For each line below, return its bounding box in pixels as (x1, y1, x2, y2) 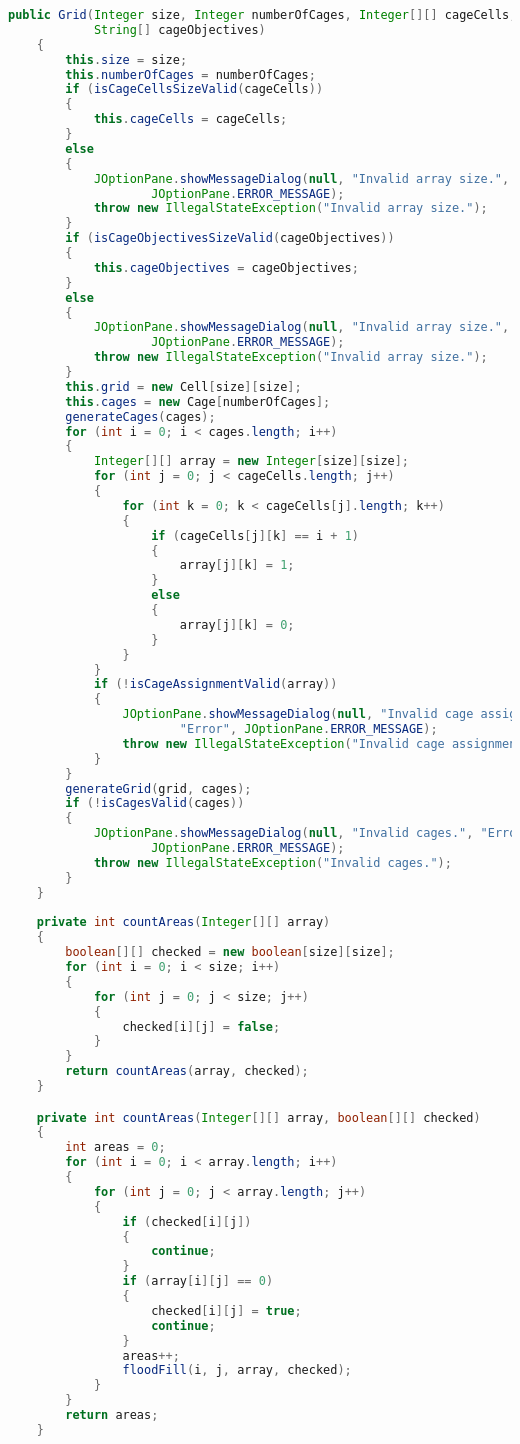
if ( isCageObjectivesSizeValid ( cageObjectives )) (65, 231, 395, 246)
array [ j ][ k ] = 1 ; (179, 558, 295, 573)
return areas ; (65, 1408, 159, 1423)
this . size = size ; (65, 52, 188, 67)
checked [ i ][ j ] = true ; (151, 1303, 302, 1318)
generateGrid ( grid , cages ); (65, 781, 252, 796)
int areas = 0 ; (65, 1140, 166, 1155)
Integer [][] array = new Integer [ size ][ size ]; (93, 454, 410, 469)
